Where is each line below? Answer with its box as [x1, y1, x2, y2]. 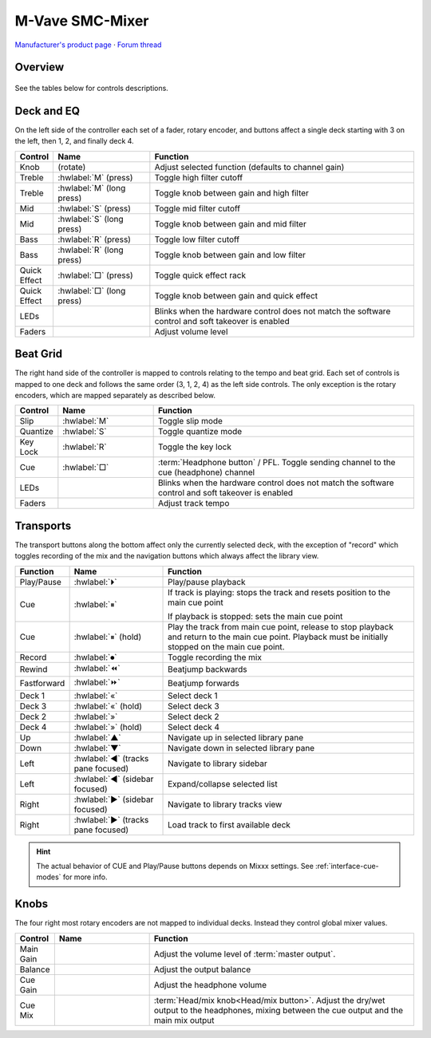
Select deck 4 [168, 721, 219, 732]
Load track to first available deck [168, 819, 291, 830]
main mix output [153, 1014, 215, 1025]
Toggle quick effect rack [154, 270, 247, 281]
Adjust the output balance [153, 964, 251, 975]
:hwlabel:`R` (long [57, 244, 124, 255]
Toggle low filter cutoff [154, 234, 240, 245]
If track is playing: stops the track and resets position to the [168, 586, 391, 598]
